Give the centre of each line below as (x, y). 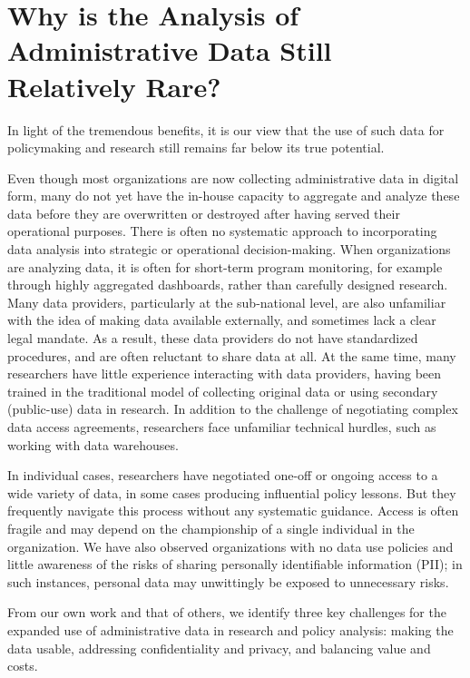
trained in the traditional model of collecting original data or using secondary (223, 391)
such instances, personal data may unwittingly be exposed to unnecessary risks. (228, 581)
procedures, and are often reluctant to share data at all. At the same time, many (232, 355)
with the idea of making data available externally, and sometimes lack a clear (222, 320)
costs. (23, 666)
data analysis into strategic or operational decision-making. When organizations (229, 249)
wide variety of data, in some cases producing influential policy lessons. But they (232, 492)
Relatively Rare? (114, 86)
